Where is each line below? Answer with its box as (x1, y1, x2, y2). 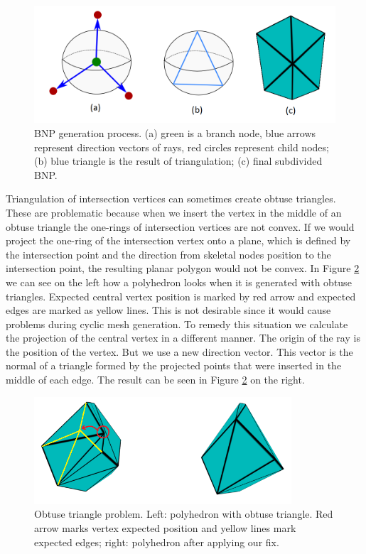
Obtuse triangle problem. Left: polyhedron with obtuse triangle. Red (34, 506, 333, 521)
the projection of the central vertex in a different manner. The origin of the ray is (6, 330, 360, 345)
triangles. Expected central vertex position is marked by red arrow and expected (6, 288, 356, 303)
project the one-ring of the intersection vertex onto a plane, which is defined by (6, 233, 351, 248)
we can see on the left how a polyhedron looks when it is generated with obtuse (6, 274, 352, 289)
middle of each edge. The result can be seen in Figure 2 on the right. (6, 372, 305, 387)
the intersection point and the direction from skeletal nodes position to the (6, 246, 331, 261)
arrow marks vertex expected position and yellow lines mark (34, 521, 296, 536)
